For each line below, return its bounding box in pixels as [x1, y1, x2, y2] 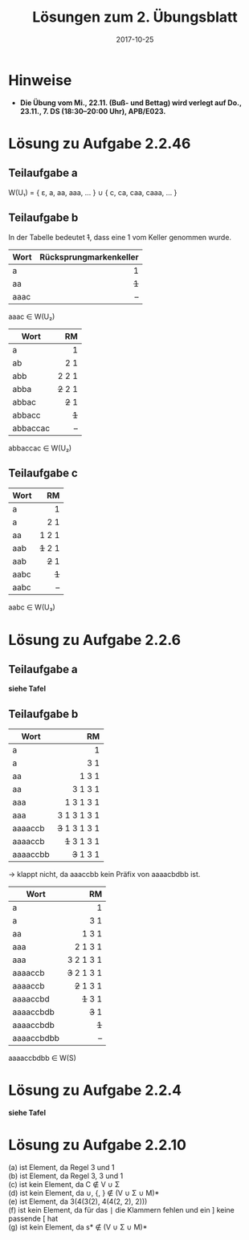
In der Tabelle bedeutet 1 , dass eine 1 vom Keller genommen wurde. [8, 232, 231, 242]
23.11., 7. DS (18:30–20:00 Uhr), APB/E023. [19, 106, 166, 116]
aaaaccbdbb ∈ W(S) [8, 1053, 76, 1063]
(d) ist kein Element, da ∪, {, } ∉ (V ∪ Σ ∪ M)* [8, 1189, 160, 1197]
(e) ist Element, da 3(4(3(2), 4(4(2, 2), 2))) [8, 1197, 148, 1206]
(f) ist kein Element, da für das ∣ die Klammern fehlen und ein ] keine [8, 1205, 235, 1214]
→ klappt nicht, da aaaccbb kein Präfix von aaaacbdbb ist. [8, 870, 201, 879]
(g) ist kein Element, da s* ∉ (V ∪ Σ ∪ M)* [8, 1222, 148, 1232]
